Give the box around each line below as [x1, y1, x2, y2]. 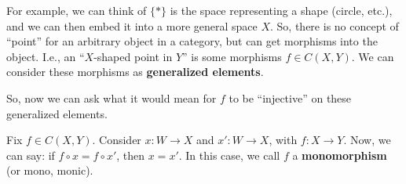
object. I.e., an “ [6, 48, 85, 64]
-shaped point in [93, 48, 173, 64]
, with [269, 132, 298, 148]
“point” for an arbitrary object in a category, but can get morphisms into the [6, 33, 378, 49]
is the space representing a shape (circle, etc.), [170, 2, 393, 18]
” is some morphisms [182, 48, 282, 64]
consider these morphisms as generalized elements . [6, 63, 264, 80]
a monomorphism [292, 146, 387, 163]
